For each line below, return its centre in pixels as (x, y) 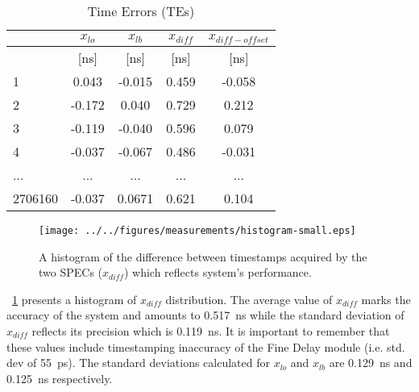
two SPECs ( (71, 272)
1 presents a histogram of (75, 299)
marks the (386, 299)
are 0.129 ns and (371, 363)
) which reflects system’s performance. (218, 272)
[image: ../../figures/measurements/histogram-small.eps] (197, 230)
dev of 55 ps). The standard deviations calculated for (138, 363)
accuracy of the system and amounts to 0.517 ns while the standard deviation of (205, 315)
